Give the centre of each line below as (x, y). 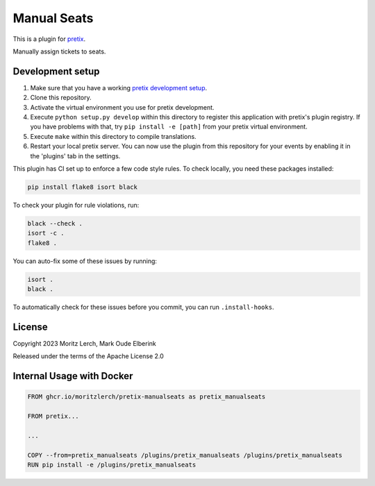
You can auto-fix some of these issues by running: (85, 261)
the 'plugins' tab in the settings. (75, 156)
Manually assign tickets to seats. (59, 51)
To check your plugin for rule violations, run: (76, 205)
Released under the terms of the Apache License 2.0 (89, 356)
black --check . (55, 223)
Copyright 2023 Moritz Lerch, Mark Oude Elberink (84, 343)
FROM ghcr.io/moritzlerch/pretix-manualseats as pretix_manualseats (147, 397)
